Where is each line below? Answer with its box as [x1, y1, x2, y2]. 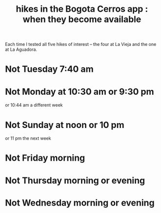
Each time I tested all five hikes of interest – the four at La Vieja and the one [5, 42, 157, 47]
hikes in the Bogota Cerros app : [16, 3, 148, 15]
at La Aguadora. [5, 46, 38, 52]
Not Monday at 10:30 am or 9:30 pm [5, 86, 155, 97]
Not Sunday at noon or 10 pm [5, 119, 124, 130]
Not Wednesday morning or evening [5, 197, 155, 208]
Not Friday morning [5, 152, 85, 164]
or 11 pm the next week [5, 135, 51, 141]
